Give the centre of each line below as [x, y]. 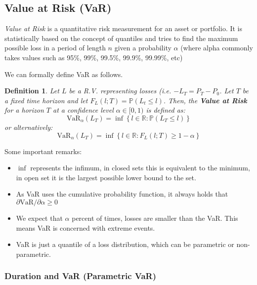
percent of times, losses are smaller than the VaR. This [155, 218]
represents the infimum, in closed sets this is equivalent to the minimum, [140, 168]
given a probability [143, 48]
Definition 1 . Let [32, 91]
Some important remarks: [43, 151]
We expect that [39, 218]
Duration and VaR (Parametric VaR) [81, 276]
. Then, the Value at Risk [205, 100]
